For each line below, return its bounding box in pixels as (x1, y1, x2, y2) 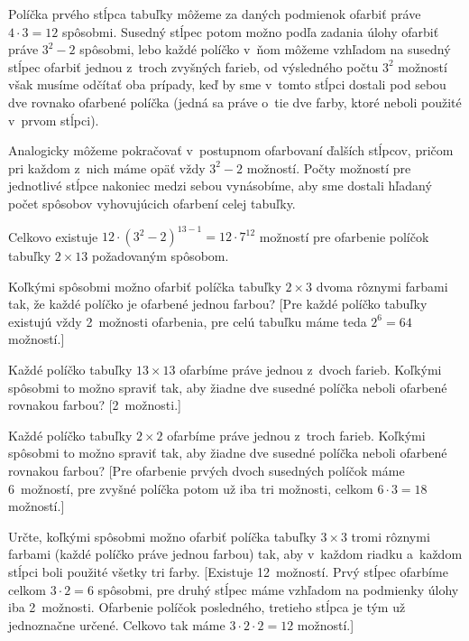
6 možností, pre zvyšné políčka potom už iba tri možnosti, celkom (8, 478, 373, 497)
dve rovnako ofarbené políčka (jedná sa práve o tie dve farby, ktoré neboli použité (8, 92, 462, 111)
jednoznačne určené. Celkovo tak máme (8, 615, 225, 634)
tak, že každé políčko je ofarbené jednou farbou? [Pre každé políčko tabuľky (8, 294, 428, 313)
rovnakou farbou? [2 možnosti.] (8, 395, 181, 414)
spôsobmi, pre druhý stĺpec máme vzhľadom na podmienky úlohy (97, 580, 459, 599)
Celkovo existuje (8, 227, 98, 246)
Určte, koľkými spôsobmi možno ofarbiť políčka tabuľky (8, 526, 317, 545)
